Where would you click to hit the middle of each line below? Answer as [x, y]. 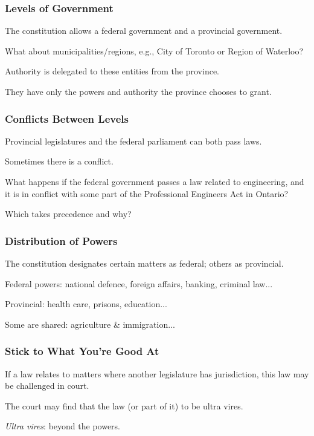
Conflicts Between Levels [67, 118]
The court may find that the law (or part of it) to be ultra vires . [124, 405]
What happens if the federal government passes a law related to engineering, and [155, 181]
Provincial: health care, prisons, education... [86, 304]
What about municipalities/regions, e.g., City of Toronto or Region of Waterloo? [154, 50]
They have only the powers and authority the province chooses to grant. [138, 91]
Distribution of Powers [61, 240]
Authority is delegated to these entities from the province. [112, 71]
